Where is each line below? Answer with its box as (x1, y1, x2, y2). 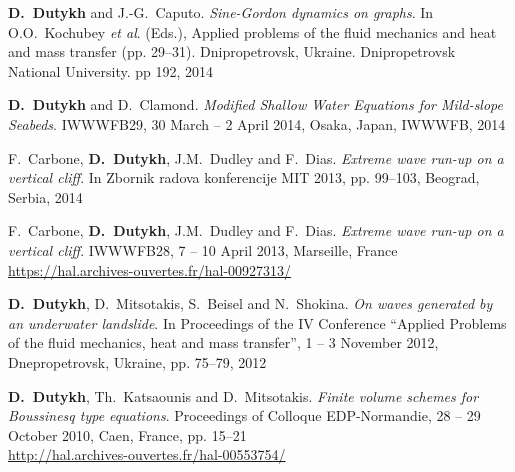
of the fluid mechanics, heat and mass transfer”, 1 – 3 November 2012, (8, 332, 439, 353)
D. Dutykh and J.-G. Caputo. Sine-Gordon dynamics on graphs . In (8, 2, 434, 22)
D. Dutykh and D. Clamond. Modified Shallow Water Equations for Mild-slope (8, 94, 503, 115)
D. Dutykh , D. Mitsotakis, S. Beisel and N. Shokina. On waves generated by (8, 293, 493, 314)
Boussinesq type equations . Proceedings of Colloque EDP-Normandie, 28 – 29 (8, 405, 481, 426)
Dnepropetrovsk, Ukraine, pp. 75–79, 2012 (8, 351, 267, 372)
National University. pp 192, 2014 (8, 60, 214, 81)
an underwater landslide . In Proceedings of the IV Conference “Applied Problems (8, 312, 507, 333)
